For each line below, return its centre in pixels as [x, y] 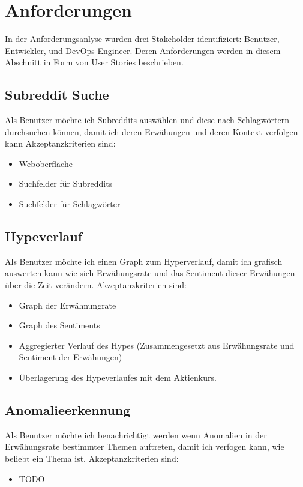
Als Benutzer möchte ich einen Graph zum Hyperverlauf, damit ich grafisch [144, 261]
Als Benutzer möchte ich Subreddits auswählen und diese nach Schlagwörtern [147, 120]
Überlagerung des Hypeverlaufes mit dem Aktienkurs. [118, 377]
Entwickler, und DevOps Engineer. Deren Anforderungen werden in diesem [143, 50]
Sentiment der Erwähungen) [70, 357]
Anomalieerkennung [68, 410]
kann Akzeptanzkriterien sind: [60, 143]
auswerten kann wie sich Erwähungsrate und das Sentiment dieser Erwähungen [150, 273]
